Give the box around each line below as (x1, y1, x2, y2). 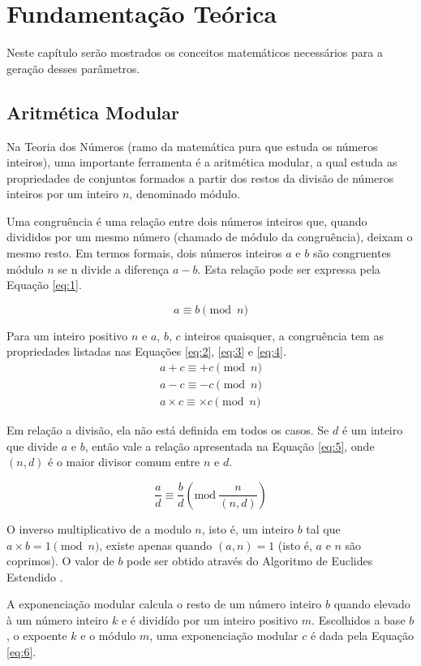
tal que (306, 520, 341, 537)
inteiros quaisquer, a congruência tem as (184, 327, 384, 344)
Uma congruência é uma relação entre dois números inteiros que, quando (6, 212, 367, 229)
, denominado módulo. (129, 185, 240, 202)
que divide (6, 437, 58, 454)
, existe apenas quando (99, 536, 213, 553)
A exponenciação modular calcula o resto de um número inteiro (6, 595, 322, 612)
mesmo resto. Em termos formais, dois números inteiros (6, 244, 282, 262)
